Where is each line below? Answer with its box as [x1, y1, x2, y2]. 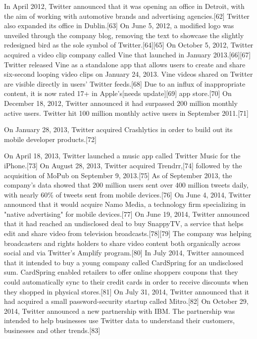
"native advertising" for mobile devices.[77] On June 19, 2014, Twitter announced [4, 208, 250, 219]
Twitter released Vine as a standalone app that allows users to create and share [4, 59, 246, 69]
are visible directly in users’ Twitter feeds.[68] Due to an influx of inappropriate [4, 78, 246, 89]
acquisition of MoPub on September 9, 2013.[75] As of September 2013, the [4, 170, 232, 180]
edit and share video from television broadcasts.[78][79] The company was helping [4, 228, 252, 239]
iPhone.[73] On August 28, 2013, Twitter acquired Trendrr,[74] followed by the [4, 160, 242, 170]
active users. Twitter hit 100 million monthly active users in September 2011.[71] [4, 107, 249, 118]
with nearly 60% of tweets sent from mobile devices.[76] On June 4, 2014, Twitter [4, 189, 252, 199]
